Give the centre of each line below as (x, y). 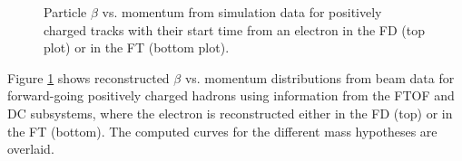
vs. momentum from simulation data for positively (242, 12)
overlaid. (31, 149)
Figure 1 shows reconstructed (88, 77)
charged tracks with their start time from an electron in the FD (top (234, 29)
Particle (65, 12)
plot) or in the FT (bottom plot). (137, 47)
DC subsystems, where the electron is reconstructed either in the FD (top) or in (230, 113)
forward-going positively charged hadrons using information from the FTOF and (231, 95)
